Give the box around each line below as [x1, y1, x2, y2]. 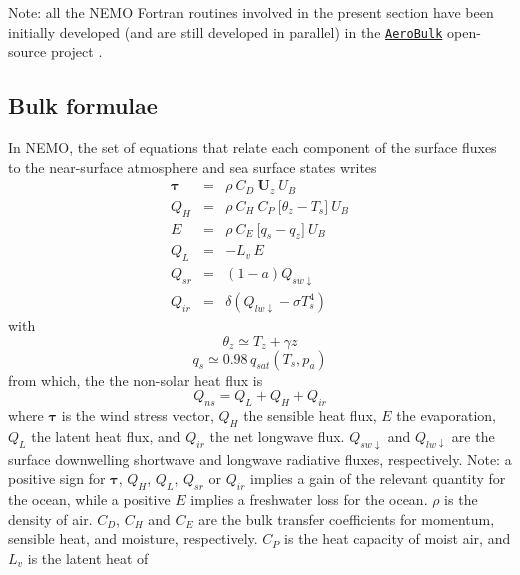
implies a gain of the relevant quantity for [249, 468, 506, 489]
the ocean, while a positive [8, 488, 171, 509]
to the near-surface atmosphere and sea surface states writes [8, 156, 377, 177]
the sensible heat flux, [243, 405, 377, 425]
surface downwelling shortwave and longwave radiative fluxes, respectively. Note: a [8, 448, 512, 469]
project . [50, 41, 103, 62]
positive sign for [8, 468, 106, 489]
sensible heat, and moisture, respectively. [8, 528, 258, 549]
